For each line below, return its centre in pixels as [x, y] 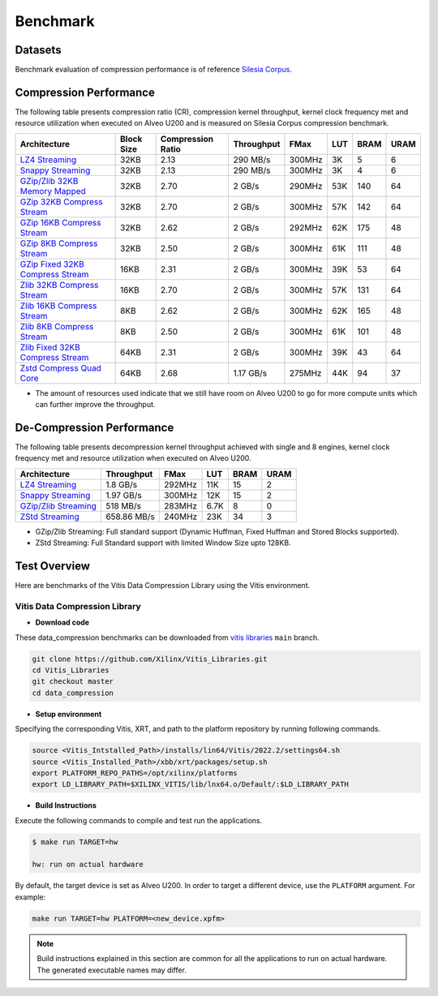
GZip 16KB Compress [60, 222]
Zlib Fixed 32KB [50, 347]
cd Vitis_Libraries [71, 670]
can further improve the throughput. [95, 405]
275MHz [305, 373]
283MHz [180, 505]
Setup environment [69, 714]
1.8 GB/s [122, 484]
